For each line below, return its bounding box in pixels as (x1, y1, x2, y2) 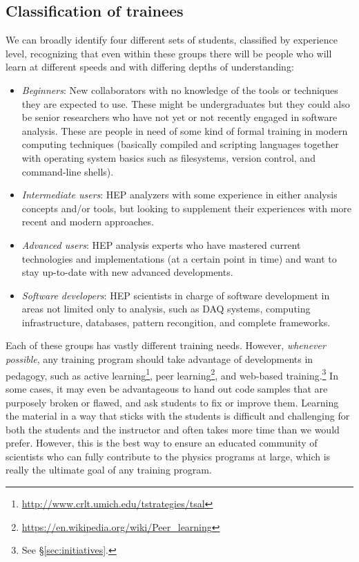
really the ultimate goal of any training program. (6, 462, 212, 477)
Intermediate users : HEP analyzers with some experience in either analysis (21, 187, 338, 202)
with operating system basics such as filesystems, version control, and (21, 150, 316, 165)
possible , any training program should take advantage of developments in (6, 352, 313, 366)
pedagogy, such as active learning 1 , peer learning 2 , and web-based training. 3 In (6, 366, 338, 382)
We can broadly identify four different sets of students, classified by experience (6, 32, 338, 47)
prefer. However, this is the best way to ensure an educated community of (6, 435, 318, 450)
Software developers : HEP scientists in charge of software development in (21, 288, 330, 302)
